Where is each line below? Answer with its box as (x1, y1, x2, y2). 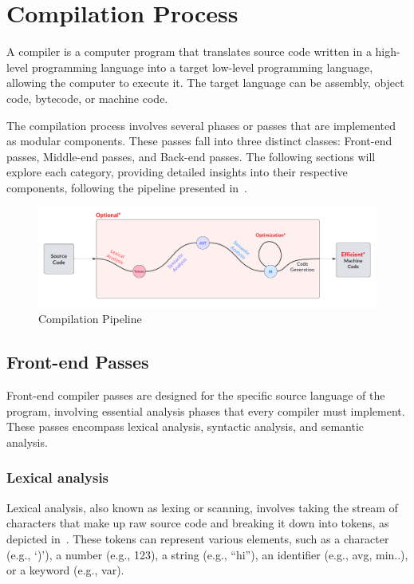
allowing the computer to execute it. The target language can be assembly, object (6, 74, 404, 91)
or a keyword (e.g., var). (6, 562, 124, 578)
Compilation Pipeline (38, 310, 142, 327)
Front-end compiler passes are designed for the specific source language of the (6, 387, 385, 404)
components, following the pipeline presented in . (6, 179, 247, 195)
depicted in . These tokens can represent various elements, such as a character (6, 530, 389, 547)
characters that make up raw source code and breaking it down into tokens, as (6, 515, 389, 531)
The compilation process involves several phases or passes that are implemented (6, 116, 396, 133)
